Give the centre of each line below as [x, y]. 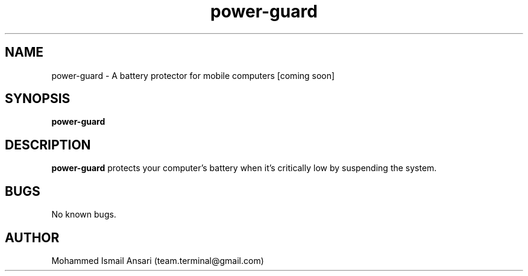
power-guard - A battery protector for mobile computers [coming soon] [193, 75]
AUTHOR [32, 237]
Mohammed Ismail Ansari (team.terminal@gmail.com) [158, 260]
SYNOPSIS [38, 99]
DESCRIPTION [48, 145]
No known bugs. [84, 215]
